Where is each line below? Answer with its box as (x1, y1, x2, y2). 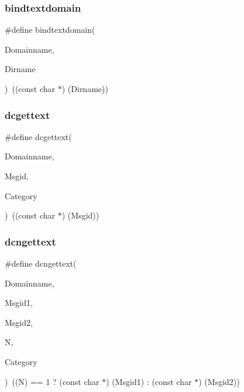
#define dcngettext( (5, 257, 77, 269)
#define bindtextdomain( (5, 23, 95, 36)
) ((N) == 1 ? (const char (5, 375, 99, 387)
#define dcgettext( (5, 130, 72, 142)
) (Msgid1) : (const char (106, 375, 192, 387)
